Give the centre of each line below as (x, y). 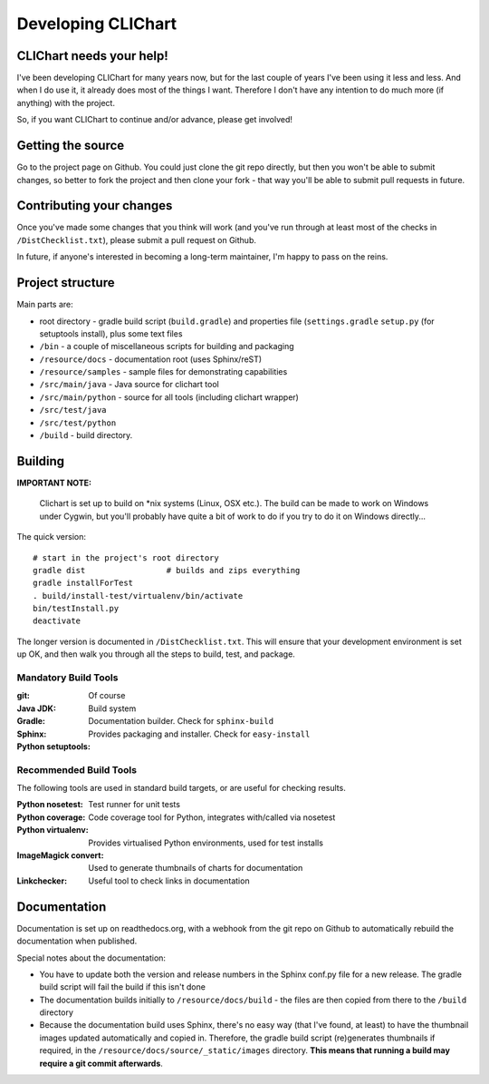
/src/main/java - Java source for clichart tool (129, 385)
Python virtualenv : (53, 830)
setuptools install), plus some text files (111, 333)
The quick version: (51, 537)
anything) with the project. (66, 103)
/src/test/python (78, 423)
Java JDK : (36, 708)
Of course (107, 696)
